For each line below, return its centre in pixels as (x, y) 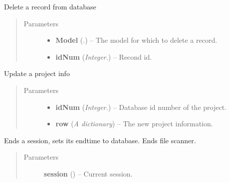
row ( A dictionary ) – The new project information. (134, 124)
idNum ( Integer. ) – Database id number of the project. (141, 107)
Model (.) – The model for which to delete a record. (136, 40)
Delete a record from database (50, 6)
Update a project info (37, 73)
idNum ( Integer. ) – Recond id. (104, 56)
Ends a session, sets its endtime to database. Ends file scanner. (100, 140)
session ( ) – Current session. (88, 173)
